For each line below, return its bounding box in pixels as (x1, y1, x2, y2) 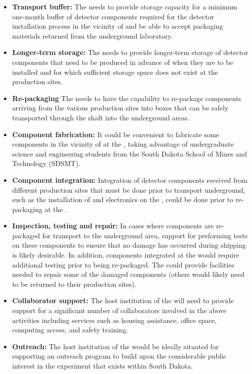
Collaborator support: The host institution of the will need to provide (12, 295, 234, 306)
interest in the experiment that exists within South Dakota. (12, 361, 193, 371)
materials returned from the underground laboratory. (12, 30, 173, 41)
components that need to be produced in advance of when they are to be (12, 56, 233, 67)
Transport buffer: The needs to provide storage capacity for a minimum (12, 1, 238, 11)
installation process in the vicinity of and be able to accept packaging (12, 21, 223, 31)
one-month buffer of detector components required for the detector (12, 11, 214, 21)
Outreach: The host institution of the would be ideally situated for (12, 341, 219, 351)
